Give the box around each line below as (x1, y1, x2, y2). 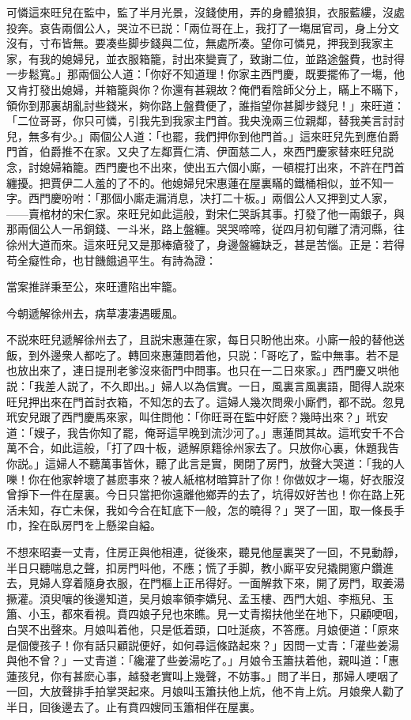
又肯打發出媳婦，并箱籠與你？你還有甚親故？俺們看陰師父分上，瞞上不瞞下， (6, 81, 405, 97)
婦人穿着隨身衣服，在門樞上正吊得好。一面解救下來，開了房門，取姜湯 (39, 575, 405, 591)
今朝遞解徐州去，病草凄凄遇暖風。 (6, 304, 183, 321)
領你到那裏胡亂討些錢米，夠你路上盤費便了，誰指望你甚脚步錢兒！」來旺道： (6, 96, 405, 113)
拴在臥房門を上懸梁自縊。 (28, 517, 161, 533)
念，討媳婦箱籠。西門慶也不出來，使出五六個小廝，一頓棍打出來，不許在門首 (6, 158, 405, 175)
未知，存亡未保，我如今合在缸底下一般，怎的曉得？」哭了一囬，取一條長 (17, 501, 394, 518)
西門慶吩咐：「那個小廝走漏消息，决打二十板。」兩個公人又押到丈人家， (28, 190, 394, 206)
